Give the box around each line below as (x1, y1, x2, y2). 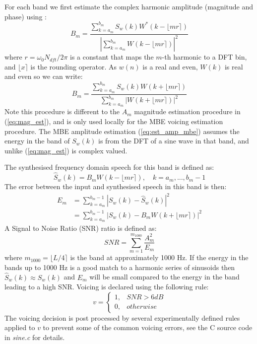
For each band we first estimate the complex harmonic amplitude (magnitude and (4, 1, 253, 11)
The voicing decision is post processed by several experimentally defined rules (4, 312, 240, 323)
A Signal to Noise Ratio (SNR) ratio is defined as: (4, 223, 157, 233)
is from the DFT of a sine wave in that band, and (98, 136, 249, 146)
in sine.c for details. (4, 332, 65, 343)
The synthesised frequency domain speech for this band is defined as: (4, 162, 214, 172)
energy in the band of (4, 136, 70, 146)
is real (224, 61, 243, 71)
